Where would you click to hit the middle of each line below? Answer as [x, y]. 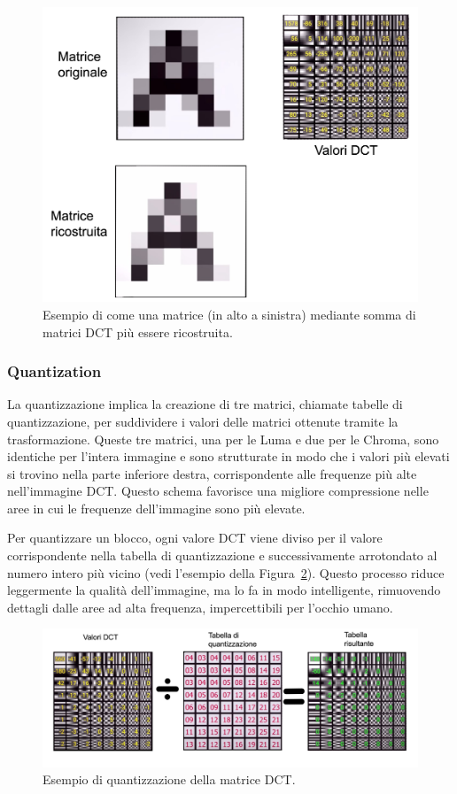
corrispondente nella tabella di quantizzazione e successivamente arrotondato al [222, 555]
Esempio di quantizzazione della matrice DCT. [169, 779]
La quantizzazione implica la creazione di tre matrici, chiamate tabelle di [205, 404]
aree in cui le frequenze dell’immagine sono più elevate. [156, 508]
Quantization [54, 371]
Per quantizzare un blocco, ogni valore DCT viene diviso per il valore [195, 538]
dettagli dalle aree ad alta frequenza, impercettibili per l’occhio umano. [200, 607]
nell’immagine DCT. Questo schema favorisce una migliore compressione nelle [218, 491]
